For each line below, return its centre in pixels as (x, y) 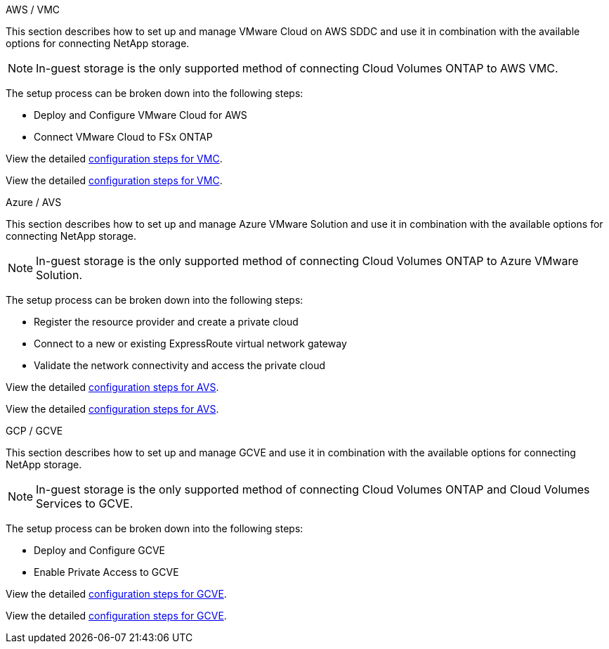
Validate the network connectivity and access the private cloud (179, 365)
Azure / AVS (34, 202)
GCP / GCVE (34, 431)
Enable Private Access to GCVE (106, 572)
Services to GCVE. (85, 503)
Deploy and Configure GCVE (100, 550)
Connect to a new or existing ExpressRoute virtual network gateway (190, 343)
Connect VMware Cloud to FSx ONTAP (123, 137)
